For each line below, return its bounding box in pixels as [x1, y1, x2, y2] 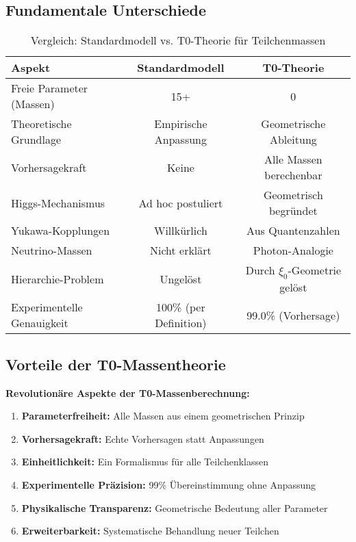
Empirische [154, 116, 207, 132]
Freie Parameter [11, 80, 88, 96]
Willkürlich [153, 222, 207, 239]
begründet [268, 203, 318, 219]
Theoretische [11, 116, 72, 132]
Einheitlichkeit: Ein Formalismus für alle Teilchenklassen [21, 454, 268, 469]
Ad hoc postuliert [138, 194, 223, 211]
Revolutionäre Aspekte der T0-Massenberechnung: [5, 385, 250, 400]
